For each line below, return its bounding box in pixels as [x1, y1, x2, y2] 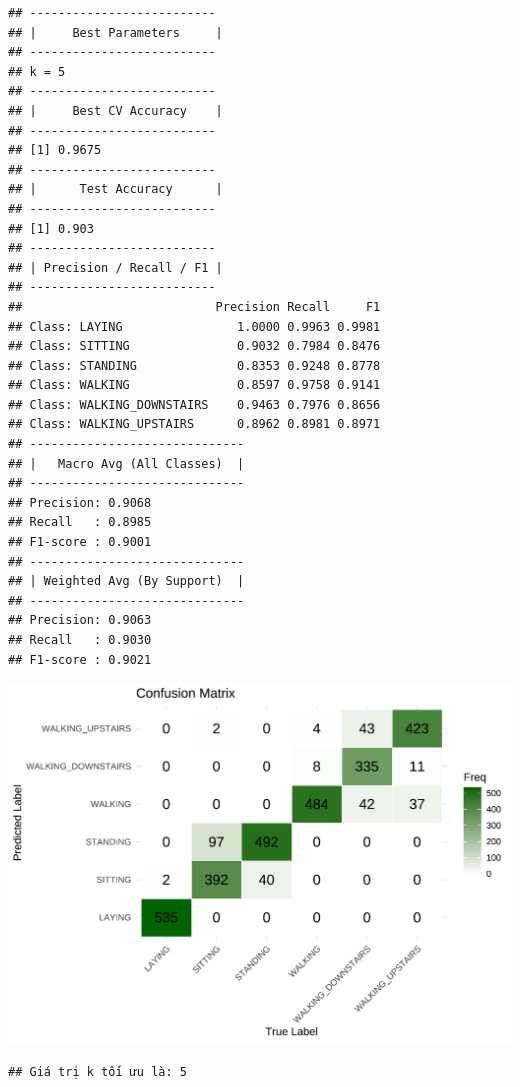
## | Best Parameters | [8, 25, 223, 40]
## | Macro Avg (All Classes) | [8, 456, 245, 471]
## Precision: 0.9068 [8, 495, 152, 510]
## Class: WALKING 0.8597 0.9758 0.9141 [8, 378, 381, 393]
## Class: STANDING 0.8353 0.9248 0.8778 [8, 358, 381, 373]
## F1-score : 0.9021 [8, 652, 152, 667]
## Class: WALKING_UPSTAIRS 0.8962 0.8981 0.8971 [8, 417, 381, 432]
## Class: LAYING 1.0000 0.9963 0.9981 [8, 319, 381, 334]
